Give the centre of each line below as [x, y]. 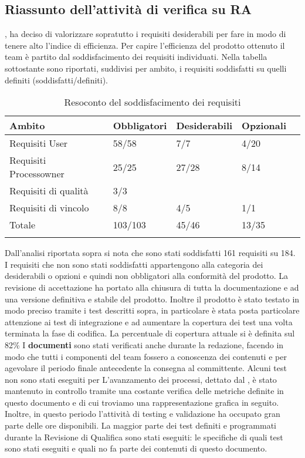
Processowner [37, 174]
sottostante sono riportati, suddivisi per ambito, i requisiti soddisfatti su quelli [146, 68]
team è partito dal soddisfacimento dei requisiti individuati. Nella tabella [136, 57]
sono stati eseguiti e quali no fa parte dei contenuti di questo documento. [136, 448]
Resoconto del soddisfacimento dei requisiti [152, 102]
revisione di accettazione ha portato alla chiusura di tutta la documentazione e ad [152, 287]
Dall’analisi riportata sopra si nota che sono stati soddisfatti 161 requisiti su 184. [150, 253]
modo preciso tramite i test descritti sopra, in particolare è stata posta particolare [152, 310]
